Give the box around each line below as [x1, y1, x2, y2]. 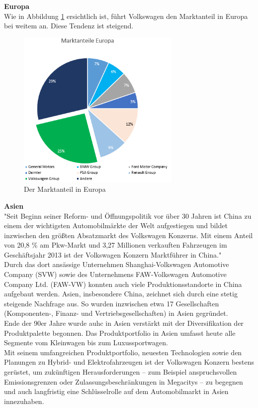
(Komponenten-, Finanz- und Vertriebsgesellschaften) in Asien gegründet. [4, 308, 228, 318]
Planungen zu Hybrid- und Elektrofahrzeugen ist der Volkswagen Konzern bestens [4, 357, 254, 367]
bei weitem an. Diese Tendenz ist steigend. [4, 20, 134, 31]
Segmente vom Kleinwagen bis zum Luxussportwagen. [4, 337, 168, 348]
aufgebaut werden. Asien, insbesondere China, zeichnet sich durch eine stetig [4, 288, 238, 299]
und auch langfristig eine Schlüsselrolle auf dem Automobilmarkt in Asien [4, 386, 229, 397]
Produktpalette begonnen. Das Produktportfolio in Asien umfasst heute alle [4, 327, 236, 338]
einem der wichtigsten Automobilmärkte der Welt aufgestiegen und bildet [4, 220, 228, 231]
